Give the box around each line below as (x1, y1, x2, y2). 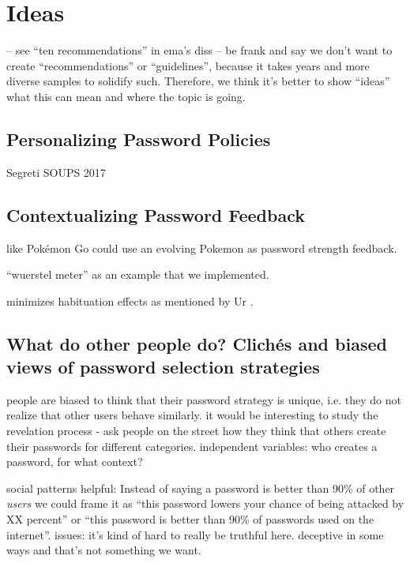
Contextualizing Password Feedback (6, 202, 305, 227)
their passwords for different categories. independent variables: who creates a (6, 437, 378, 454)
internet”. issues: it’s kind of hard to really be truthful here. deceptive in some (6, 526, 384, 542)
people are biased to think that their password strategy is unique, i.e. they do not (6, 391, 401, 407)
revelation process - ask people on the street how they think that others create (6, 422, 386, 439)
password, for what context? (6, 453, 143, 470)
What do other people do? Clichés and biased (6, 331, 387, 355)
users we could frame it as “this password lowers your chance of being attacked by (6, 495, 404, 512)
